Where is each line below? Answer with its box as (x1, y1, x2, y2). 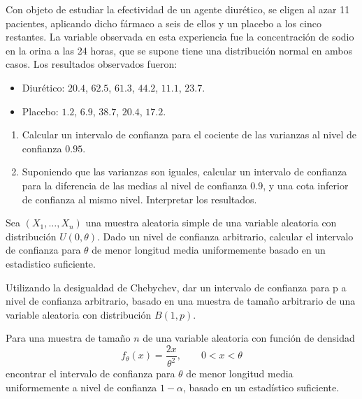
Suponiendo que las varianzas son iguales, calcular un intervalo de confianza (22, 164, 347, 179)
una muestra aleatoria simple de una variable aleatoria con (85, 215, 337, 230)
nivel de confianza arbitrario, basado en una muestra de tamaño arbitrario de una (6, 293, 356, 308)
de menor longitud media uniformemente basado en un (92, 242, 326, 257)
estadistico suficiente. (6, 256, 96, 270)
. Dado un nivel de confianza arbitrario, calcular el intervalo (96, 228, 354, 243)
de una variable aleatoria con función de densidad (143, 331, 355, 345)
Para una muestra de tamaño (6, 331, 131, 345)
